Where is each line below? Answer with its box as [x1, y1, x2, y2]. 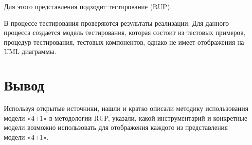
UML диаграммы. [4, 46, 56, 56]
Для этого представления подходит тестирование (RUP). [4, 1, 172, 11]
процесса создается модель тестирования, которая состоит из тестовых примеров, [4, 27, 246, 37]
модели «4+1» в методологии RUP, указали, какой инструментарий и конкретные [4, 112, 248, 123]
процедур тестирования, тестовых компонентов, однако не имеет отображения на [4, 36, 244, 47]
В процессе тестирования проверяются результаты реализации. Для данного [4, 18, 229, 28]
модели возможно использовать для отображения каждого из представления [4, 122, 228, 132]
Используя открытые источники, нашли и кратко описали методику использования [4, 103, 249, 113]
